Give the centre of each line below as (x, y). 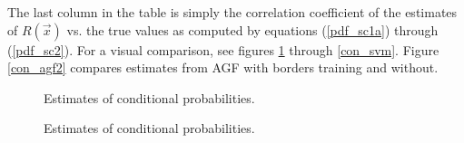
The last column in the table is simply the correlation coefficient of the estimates (232, 12)
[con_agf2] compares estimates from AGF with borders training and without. (223, 67)
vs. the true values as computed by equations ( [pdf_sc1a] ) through (252, 29)
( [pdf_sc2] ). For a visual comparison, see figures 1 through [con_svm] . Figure (223, 49)
